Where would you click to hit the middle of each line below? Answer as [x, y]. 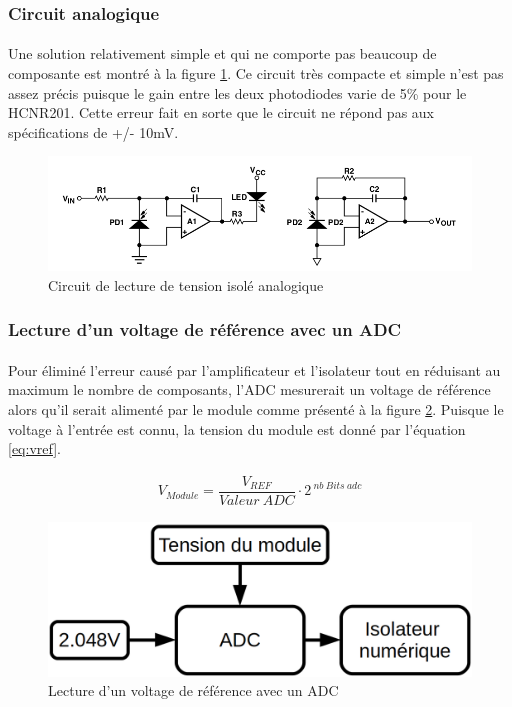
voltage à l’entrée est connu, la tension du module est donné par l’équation [237, 428]
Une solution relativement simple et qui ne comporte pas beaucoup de [222, 53]
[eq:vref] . [34, 448]
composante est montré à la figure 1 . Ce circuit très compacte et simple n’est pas [256, 73]
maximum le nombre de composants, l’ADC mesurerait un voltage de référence [249, 389]
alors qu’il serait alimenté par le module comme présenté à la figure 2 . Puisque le [256, 409]
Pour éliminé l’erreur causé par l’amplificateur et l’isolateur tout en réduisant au [254, 369]
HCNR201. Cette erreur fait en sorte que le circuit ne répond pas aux [221, 112]
